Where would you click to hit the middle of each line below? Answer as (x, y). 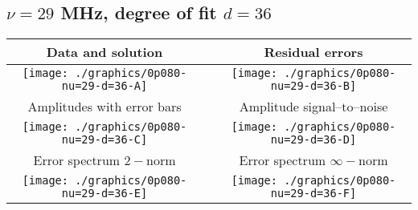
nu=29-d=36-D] (313, 140)
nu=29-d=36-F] (313, 194)
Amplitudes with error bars (104, 107)
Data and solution (104, 52)
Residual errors (313, 52)
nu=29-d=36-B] (313, 86)
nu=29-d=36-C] (104, 140)
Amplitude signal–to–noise (313, 107)
